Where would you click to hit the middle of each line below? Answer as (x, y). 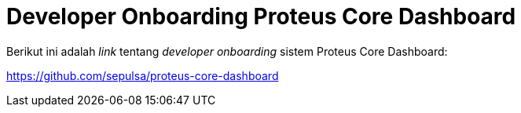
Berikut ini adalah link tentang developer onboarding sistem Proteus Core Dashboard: (227, 51)
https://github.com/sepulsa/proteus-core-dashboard (143, 75)
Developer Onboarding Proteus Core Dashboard (261, 16)
